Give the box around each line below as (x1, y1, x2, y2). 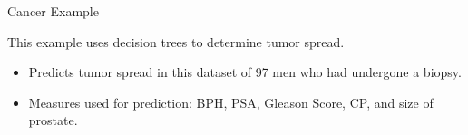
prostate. (28, 111, 78, 130)
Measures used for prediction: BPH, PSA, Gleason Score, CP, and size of (28, 92, 434, 111)
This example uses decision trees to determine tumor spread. (7, 32, 345, 51)
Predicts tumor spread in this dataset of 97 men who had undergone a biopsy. (28, 63, 462, 82)
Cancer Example (7, 2, 99, 20)
